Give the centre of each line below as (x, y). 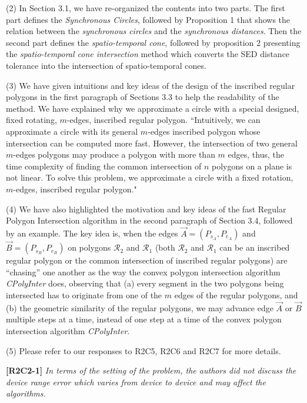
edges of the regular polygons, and (236, 294)
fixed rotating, (31, 120)
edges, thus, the (256, 154)
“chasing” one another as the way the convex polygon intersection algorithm (143, 272)
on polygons (89, 247)
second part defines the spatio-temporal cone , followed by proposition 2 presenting (153, 42)
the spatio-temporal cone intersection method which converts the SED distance (148, 54)
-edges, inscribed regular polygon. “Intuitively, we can (163, 120)
